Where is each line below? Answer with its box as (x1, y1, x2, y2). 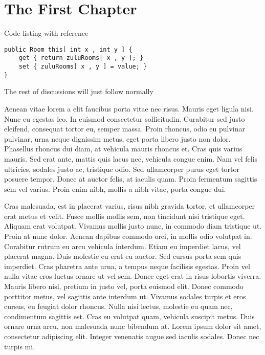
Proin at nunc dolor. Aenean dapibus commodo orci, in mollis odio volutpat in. (4, 231, 252, 241)
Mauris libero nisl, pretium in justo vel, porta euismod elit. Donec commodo (4, 281, 244, 292)
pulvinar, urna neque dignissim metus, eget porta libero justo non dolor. (4, 133, 231, 144)
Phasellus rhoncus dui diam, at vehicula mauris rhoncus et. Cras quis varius (4, 143, 242, 154)
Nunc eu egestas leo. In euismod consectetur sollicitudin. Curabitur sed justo (4, 113, 245, 124)
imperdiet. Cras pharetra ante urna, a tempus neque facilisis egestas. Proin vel (4, 260, 250, 271)
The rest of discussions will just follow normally (4, 86, 153, 97)
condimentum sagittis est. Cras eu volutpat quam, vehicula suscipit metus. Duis (4, 310, 255, 321)
